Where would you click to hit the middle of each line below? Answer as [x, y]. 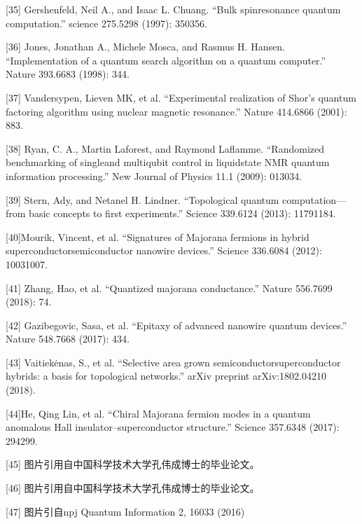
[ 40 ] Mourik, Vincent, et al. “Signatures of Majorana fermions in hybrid [158, 236]
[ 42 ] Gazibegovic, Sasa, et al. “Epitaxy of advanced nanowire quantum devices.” [176, 325]
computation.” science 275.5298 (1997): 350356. [106, 23]
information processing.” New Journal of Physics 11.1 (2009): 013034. [154, 175]
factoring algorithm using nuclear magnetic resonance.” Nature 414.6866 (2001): [176, 111]
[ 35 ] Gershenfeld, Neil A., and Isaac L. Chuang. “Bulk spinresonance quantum [173, 9]
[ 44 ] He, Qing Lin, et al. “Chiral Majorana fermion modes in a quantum [158, 413]
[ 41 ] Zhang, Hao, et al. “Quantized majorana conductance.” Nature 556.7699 [169, 288]
